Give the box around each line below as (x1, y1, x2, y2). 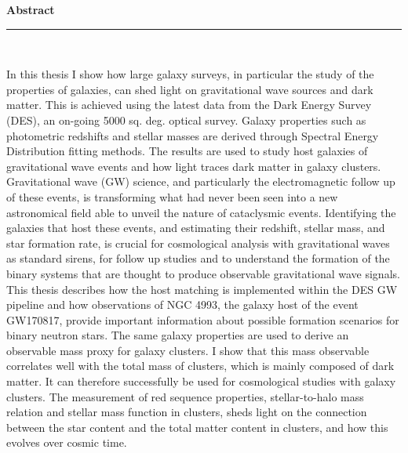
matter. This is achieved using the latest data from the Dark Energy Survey (6, 96, 372, 113)
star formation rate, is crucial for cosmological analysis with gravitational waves (6, 234, 390, 251)
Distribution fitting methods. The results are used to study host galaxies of (6, 143, 368, 159)
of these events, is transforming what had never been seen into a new (6, 188, 338, 205)
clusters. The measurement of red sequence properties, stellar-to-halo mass (6, 388, 364, 404)
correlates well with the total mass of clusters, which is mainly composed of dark (6, 357, 395, 374)
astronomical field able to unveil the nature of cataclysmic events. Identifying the (6, 204, 396, 220)
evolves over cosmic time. (6, 434, 127, 451)
